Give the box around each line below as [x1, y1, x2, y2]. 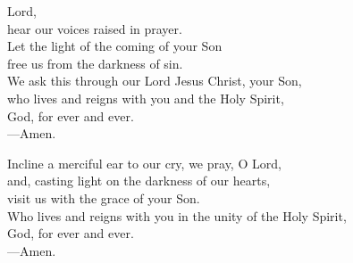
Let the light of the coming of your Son [7, 37, 223, 55]
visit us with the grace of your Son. [7, 188, 200, 207]
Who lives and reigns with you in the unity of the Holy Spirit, [7, 206, 347, 225]
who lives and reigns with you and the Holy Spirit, [7, 88, 284, 107]
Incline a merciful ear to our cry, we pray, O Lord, [7, 153, 282, 172]
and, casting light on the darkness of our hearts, [7, 171, 271, 190]
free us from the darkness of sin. [7, 53, 183, 72]
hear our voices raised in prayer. [7, 19, 182, 37]
